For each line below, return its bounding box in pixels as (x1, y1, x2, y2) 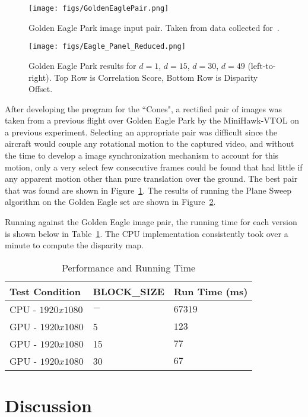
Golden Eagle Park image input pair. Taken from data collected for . (28, 21, 280, 33)
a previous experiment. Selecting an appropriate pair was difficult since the (5, 125, 277, 138)
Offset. (28, 83, 53, 95)
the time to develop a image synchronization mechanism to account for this (5, 149, 279, 162)
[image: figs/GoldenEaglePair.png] (28, 4, 169, 12)
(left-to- (247, 59, 276, 71)
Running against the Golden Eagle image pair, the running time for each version (5, 216, 297, 228)
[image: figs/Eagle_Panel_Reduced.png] (28, 42, 186, 51)
